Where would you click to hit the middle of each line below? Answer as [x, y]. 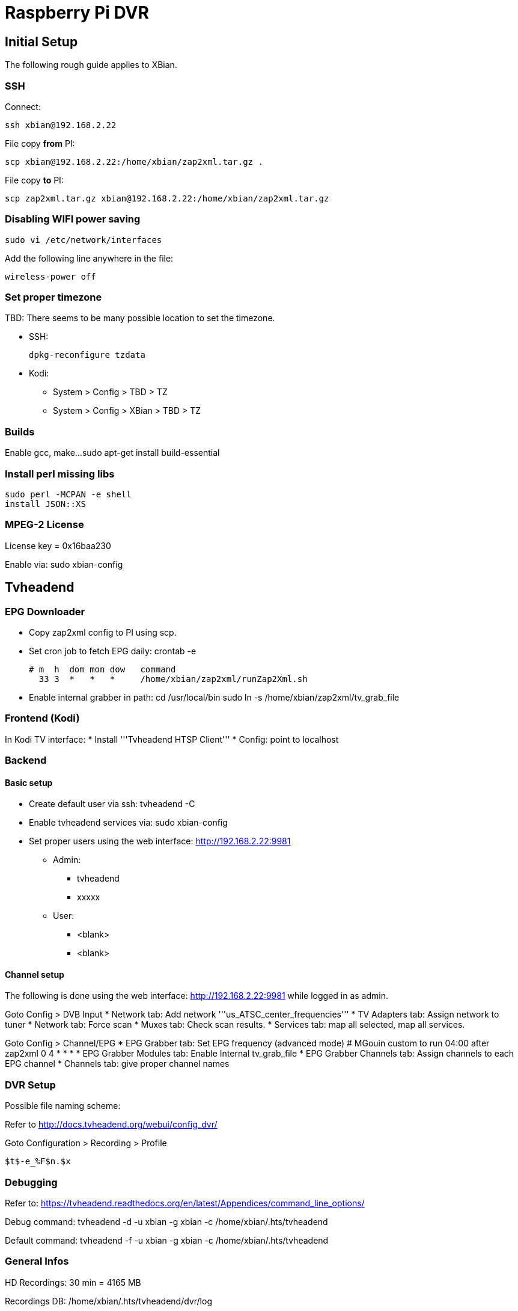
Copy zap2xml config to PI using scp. [103, 632]
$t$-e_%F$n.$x [38, 1162]
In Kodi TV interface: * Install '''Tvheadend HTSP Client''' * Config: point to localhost [172, 739]
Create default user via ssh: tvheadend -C [112, 804]
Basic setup [29, 782]
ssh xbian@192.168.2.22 [61, 125]
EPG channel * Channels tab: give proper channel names [117, 1064]
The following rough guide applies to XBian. [91, 65]
